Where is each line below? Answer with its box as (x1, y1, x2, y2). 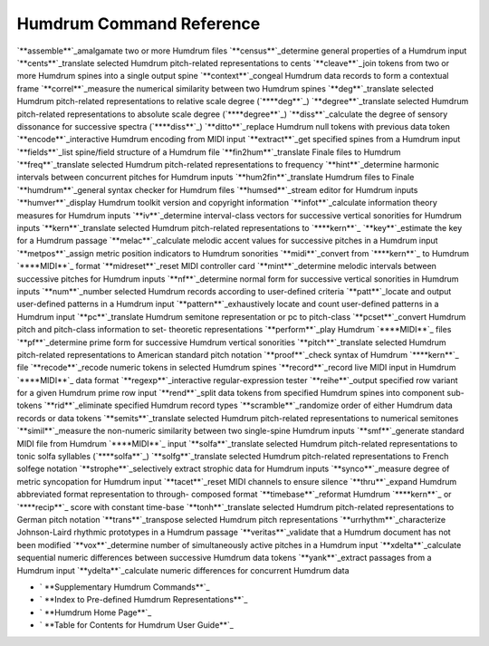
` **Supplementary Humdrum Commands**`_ (39, 581, 210, 593)
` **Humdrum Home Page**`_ (39, 607, 152, 618)
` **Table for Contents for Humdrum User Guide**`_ (39, 620, 235, 631)
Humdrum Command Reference (16, 14, 261, 34)
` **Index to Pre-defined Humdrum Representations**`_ (39, 594, 248, 605)
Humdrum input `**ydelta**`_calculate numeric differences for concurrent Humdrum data (16, 564, 350, 575)
